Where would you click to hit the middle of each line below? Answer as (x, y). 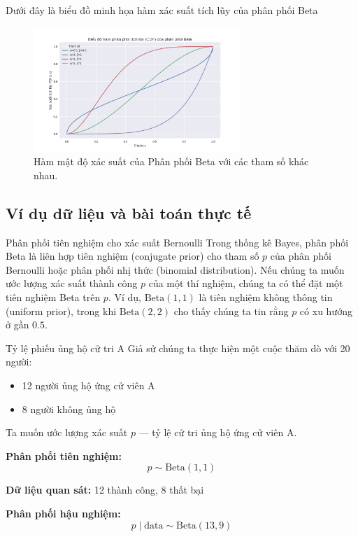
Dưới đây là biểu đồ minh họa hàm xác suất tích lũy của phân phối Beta (162, 10)
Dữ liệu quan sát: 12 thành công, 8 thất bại (105, 490)
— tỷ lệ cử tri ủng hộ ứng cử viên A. (218, 432)
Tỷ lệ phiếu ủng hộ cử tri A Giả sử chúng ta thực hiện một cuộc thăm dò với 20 (178, 348)
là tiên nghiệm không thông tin (266, 297)
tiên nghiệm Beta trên (53, 297)
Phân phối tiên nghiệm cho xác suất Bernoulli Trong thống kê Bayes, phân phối (177, 242)
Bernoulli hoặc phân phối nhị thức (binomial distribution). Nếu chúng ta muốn (175, 269)
